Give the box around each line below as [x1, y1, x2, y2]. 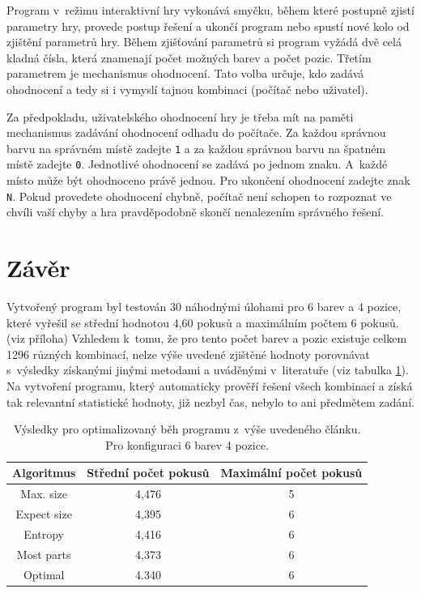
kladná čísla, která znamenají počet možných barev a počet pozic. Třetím [6, 49, 372, 66]
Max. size [20, 485, 67, 502]
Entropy [23, 525, 64, 542]
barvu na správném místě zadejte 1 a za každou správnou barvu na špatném [6, 139, 386, 156]
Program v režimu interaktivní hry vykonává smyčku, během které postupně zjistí [6, 2, 415, 18]
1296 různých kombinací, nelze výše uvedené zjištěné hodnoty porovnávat [6, 345, 370, 362]
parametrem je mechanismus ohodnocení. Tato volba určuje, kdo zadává [6, 65, 364, 82]
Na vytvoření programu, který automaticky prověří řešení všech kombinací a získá [6, 378, 413, 394]
